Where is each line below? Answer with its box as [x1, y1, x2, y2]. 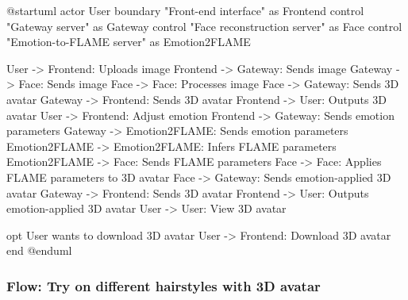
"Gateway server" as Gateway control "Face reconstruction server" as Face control [6, 17, 402, 34]
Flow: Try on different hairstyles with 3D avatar [6, 275, 321, 295]
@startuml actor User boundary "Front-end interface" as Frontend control [6, 2, 364, 18]
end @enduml [6, 242, 72, 259]
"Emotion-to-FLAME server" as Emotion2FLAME [6, 33, 251, 50]
